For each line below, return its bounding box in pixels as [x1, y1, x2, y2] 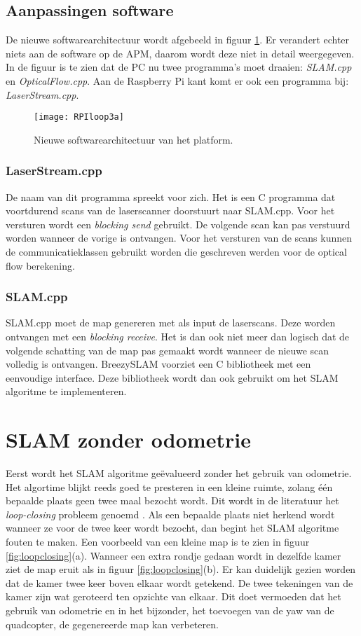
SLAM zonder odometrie [6, 425, 251, 454]
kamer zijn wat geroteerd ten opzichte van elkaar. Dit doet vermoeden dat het [6, 589, 341, 604]
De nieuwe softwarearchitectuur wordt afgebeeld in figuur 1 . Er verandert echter [6, 32, 350, 47]
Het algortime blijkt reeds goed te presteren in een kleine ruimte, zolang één [6, 479, 333, 494]
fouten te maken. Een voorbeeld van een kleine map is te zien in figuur [6, 534, 310, 549]
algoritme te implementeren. [6, 384, 127, 399]
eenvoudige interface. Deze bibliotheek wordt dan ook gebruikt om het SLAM [6, 370, 339, 385]
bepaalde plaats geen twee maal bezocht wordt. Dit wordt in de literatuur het [6, 493, 339, 508]
